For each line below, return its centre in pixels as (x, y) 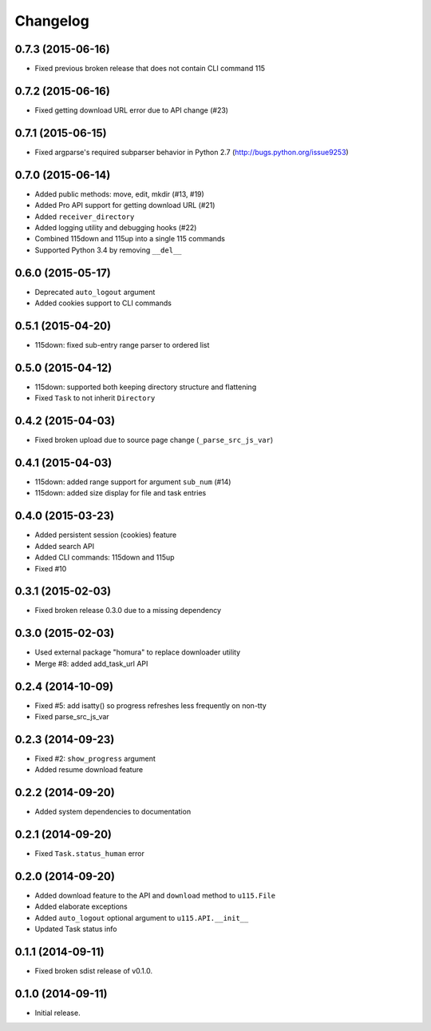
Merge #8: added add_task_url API (91, 663)
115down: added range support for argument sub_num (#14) (133, 482)
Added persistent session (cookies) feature (106, 535)
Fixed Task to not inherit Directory (95, 398)
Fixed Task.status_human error (90, 854)
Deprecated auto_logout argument (95, 292)
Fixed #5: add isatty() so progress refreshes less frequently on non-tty (150, 705)
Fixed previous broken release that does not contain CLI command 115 (150, 69)
